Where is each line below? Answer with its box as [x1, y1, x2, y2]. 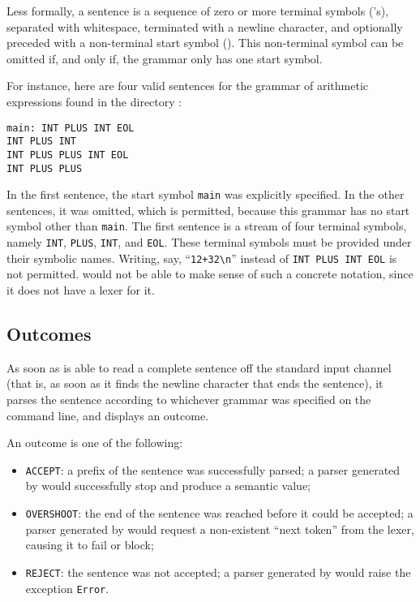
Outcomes [6, 320, 92, 346]
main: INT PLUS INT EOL [6, 122, 135, 134]
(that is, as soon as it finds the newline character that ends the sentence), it [6, 375, 384, 392]
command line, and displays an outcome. [6, 406, 209, 424]
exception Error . [25, 579, 109, 596]
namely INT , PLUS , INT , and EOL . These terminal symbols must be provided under [6, 234, 412, 251]
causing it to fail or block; [25, 536, 154, 553]
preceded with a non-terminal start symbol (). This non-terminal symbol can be [6, 34, 404, 51]
